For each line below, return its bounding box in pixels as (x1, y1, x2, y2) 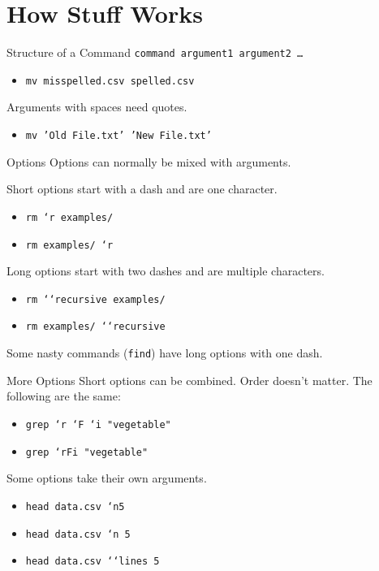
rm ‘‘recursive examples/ (25, 293, 166, 305)
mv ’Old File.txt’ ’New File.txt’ (25, 130, 212, 142)
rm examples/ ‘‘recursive (25, 321, 166, 333)
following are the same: (6, 387, 121, 404)
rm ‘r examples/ (25, 211, 114, 223)
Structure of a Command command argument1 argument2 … (6, 44, 304, 61)
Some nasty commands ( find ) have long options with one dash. (6, 344, 323, 361)
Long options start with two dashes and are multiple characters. (6, 262, 325, 279)
